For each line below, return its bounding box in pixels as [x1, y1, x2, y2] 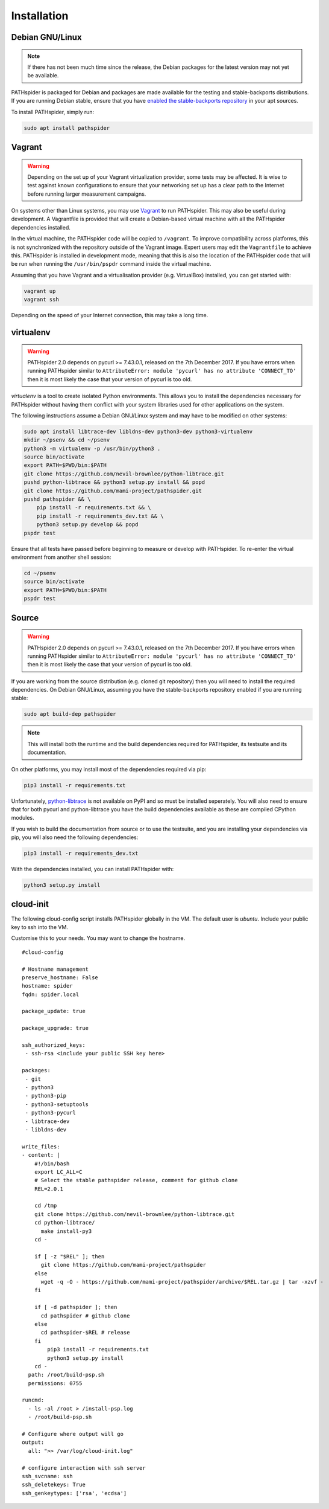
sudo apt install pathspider [23, 124, 110, 131]
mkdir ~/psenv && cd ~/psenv [23, 437, 110, 443]
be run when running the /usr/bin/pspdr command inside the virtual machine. [11, 260, 211, 268]
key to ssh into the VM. [11, 923, 69, 930]
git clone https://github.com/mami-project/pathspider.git [23, 487, 202, 494]
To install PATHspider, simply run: [11, 108, 95, 115]
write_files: [22, 1143, 60, 1150]
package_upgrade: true [22, 1025, 89, 1032]
